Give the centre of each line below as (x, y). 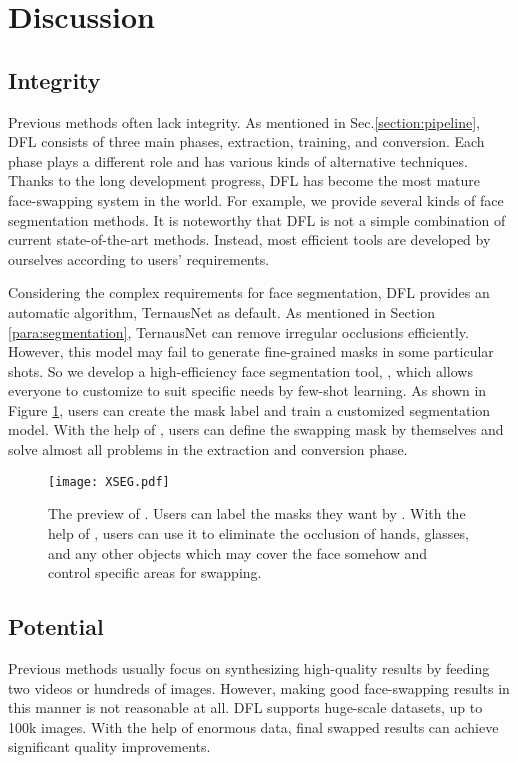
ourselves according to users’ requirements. (139, 258)
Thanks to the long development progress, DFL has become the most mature (244, 180)
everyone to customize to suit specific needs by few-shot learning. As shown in (247, 390)
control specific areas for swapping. (155, 572)
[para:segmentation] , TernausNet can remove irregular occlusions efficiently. (238, 331)
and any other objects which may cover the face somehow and (237, 552)
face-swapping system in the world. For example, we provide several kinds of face (256, 199)
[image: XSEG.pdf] (109, 481)
